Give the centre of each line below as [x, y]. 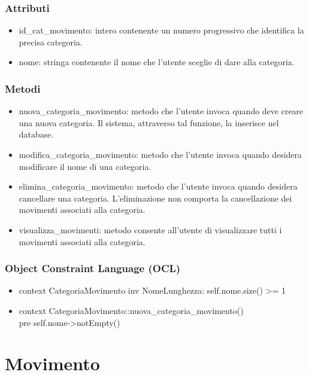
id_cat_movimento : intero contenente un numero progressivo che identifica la [161, 30]
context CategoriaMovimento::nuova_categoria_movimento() [131, 310]
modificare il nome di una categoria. [85, 166]
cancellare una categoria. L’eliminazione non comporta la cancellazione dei [155, 198]
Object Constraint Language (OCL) [93, 268]
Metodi [23, 88]
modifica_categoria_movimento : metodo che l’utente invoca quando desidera [160, 154]
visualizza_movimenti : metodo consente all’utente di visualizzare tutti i [150, 229]
